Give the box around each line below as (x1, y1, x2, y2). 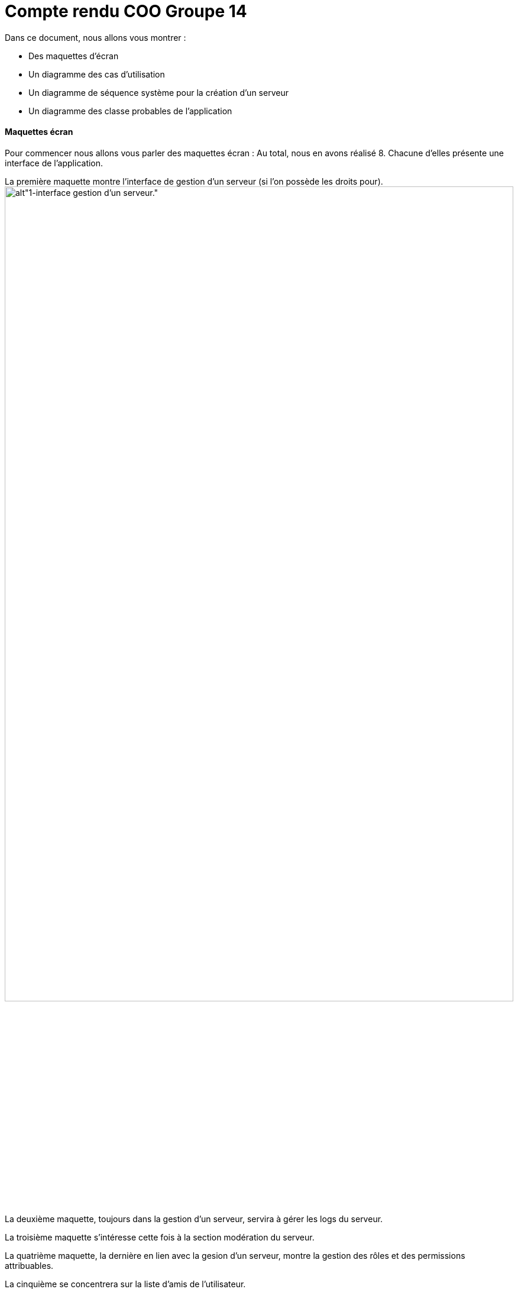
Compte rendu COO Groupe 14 (5, 1, 247, 21)
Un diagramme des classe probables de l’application (28, 105, 232, 116)
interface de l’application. (5, 157, 103, 168)
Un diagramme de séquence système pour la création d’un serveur (28, 87, 289, 98)
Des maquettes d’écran (28, 50, 119, 61)
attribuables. (5, 1260, 54, 1271)
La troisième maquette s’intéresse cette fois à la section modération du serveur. (5, 1232, 315, 1242)
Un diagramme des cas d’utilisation (28, 69, 165, 79)
